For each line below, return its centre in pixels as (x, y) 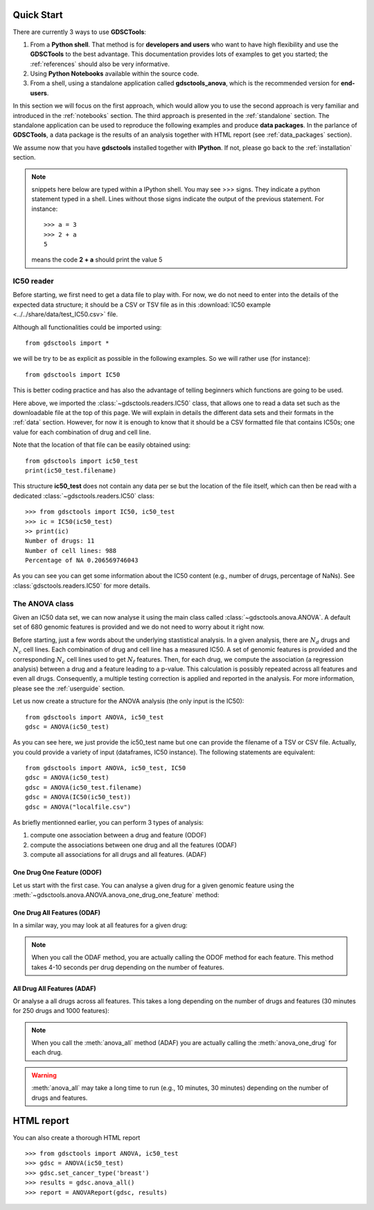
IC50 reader (34, 281)
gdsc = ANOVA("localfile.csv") (78, 807)
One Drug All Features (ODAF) (56, 912)
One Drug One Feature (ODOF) (57, 872)
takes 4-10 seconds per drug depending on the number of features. (128, 967)
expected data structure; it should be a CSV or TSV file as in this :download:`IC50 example (142, 305)
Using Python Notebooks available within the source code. (115, 74)
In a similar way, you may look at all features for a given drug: (100, 926)
